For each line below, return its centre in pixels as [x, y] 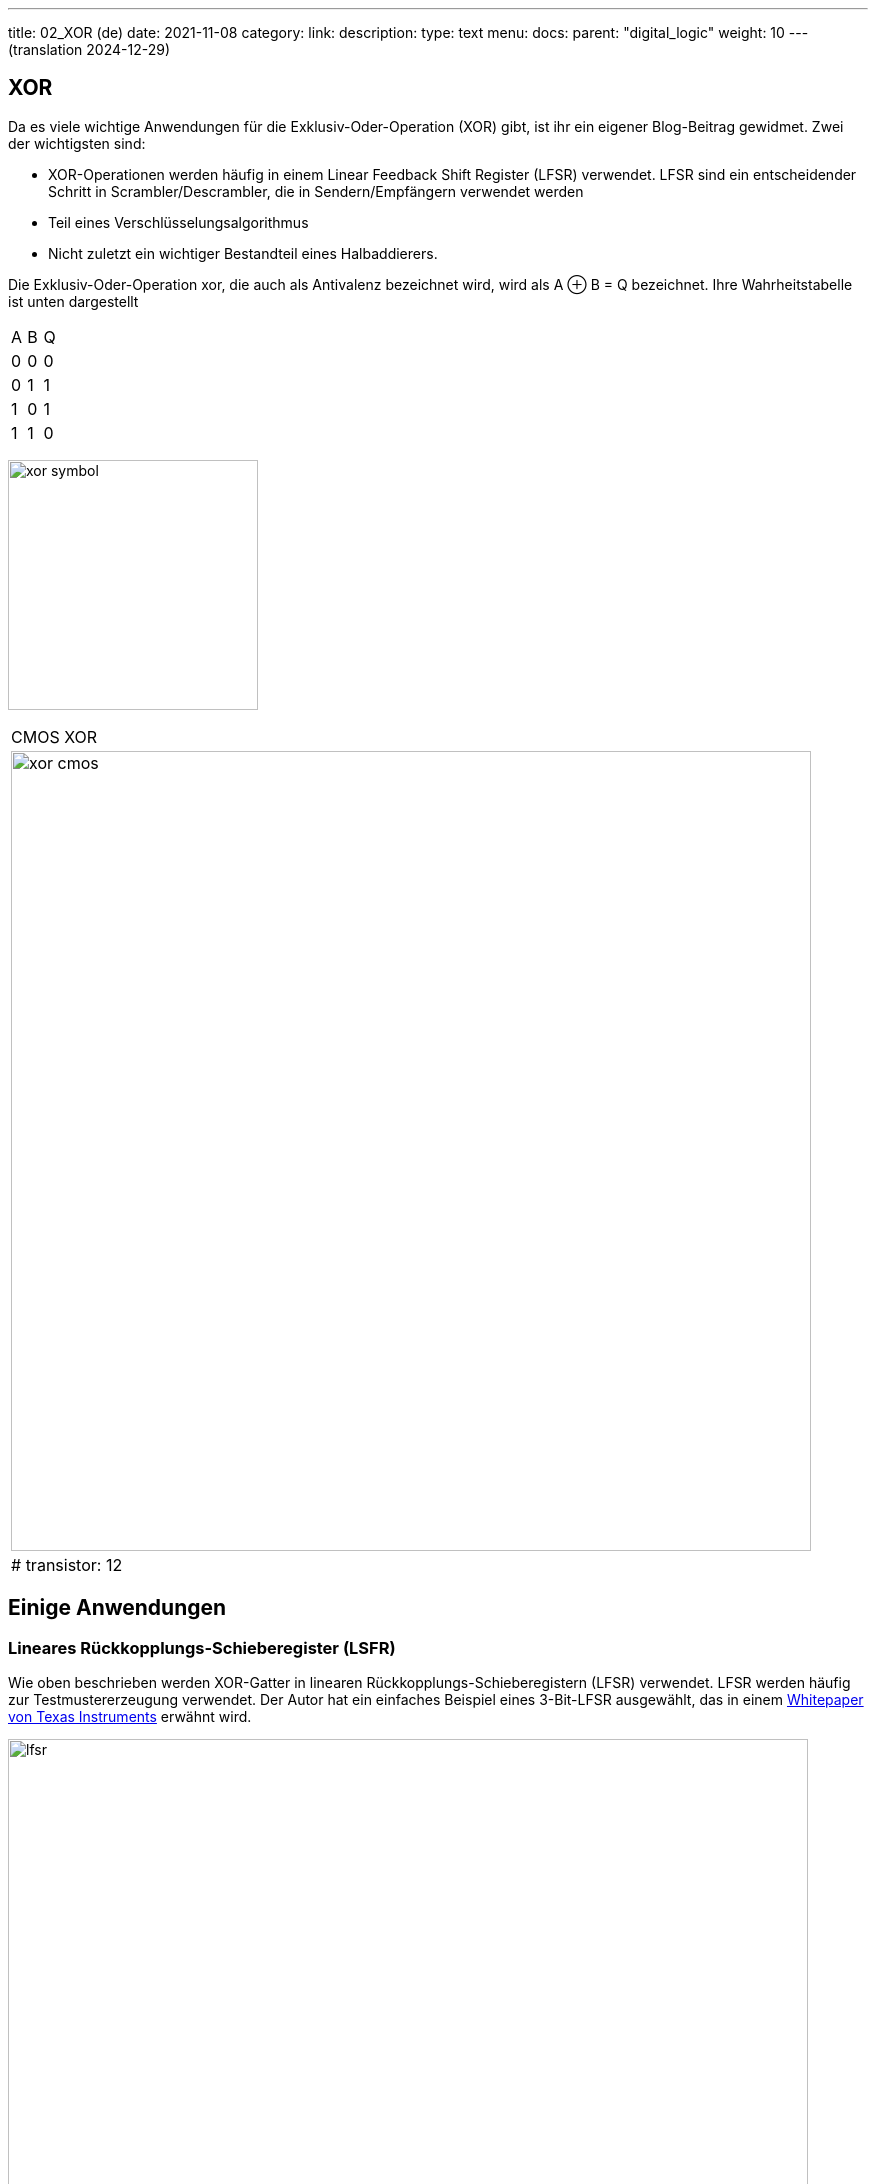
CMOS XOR [54, 736]
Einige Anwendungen [117, 1608]
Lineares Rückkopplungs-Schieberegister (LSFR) [202, 1647]
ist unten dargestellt [73, 301]
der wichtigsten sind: [77, 143]
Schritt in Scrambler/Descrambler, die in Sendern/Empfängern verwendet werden [316, 191]
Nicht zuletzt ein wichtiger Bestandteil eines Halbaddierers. [243, 253]
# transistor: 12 [67, 1564]
